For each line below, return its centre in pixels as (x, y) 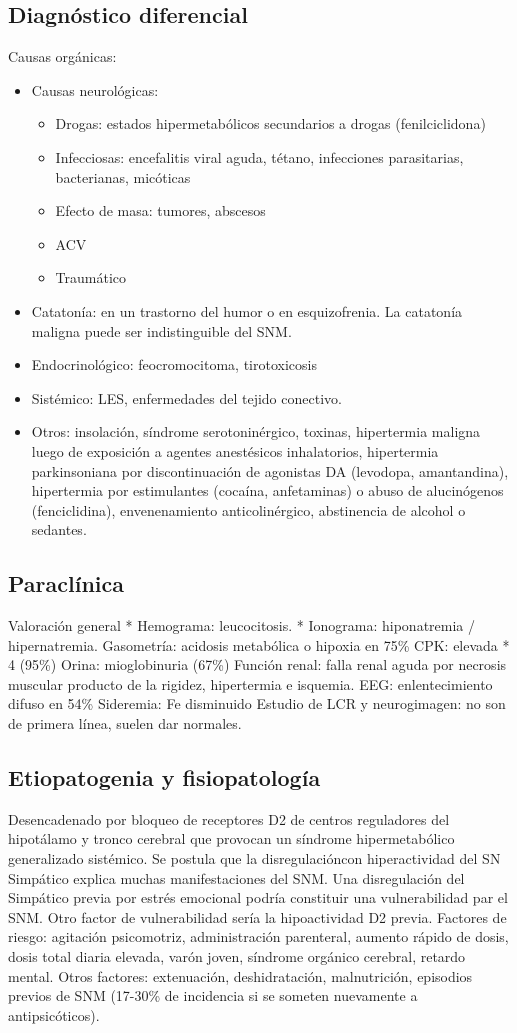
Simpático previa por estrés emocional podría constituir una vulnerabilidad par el (258, 897)
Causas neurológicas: (95, 89)
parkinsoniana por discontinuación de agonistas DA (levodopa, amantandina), (270, 470)
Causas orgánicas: (62, 56)
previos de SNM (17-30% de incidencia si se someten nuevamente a (213, 995)
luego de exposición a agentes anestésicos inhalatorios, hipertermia (235, 450)
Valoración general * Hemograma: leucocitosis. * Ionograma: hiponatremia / (242, 625)
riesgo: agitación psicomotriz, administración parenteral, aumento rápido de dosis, (258, 936)
